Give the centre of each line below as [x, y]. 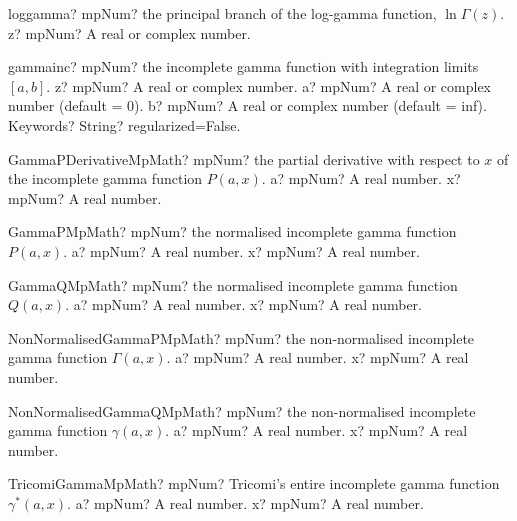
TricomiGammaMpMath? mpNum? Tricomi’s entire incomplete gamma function [254, 483]
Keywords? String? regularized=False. [124, 124]
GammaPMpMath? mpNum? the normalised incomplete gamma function [232, 231]
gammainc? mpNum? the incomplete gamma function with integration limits [243, 66]
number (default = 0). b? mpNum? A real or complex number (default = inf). [247, 105]
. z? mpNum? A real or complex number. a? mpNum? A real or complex [268, 85]
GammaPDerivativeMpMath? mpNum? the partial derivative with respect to [244, 158]
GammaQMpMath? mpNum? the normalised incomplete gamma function [233, 284]
